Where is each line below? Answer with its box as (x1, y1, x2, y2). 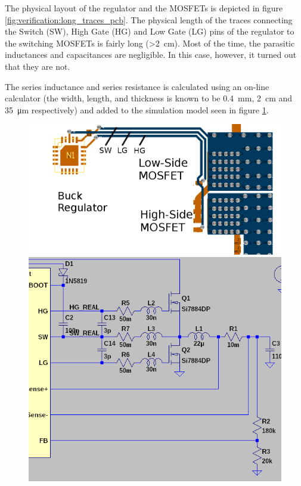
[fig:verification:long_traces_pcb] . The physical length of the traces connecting (5, 13, 293, 26)
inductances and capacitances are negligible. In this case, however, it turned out (5, 48, 297, 61)
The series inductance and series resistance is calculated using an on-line (5, 80, 269, 92)
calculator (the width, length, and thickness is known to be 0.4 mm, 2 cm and (5, 92, 293, 104)
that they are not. (5, 60, 70, 72)
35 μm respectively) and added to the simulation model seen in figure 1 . (5, 103, 269, 116)
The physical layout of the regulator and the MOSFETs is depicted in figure (5, 2, 283, 14)
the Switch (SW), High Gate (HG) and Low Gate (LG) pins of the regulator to (5, 25, 294, 38)
